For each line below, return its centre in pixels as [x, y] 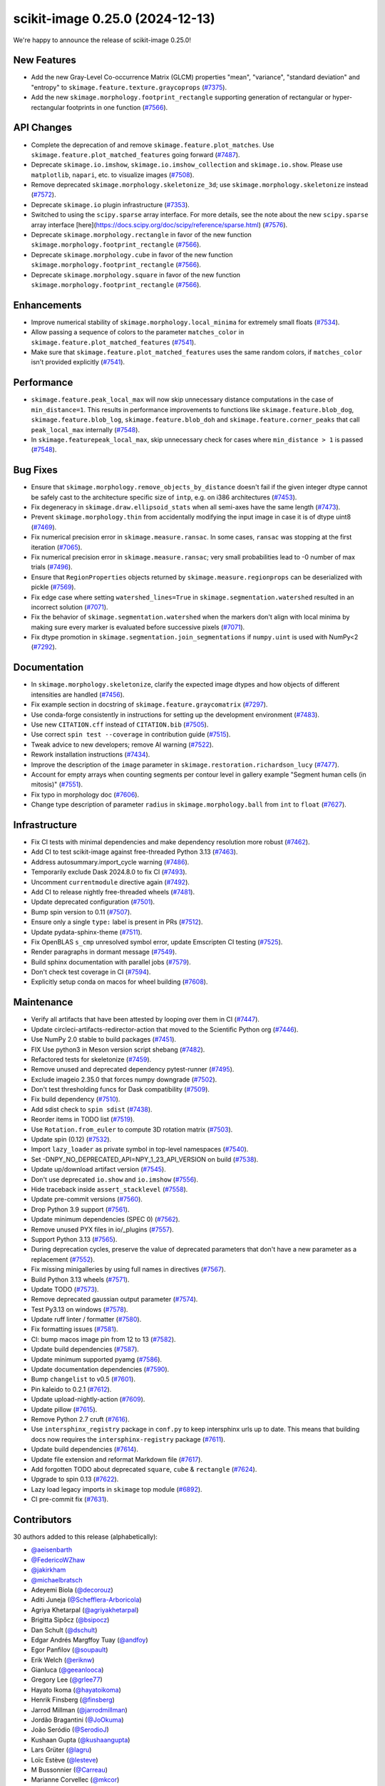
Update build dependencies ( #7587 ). [85, 1350]
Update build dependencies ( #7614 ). [84, 1450]
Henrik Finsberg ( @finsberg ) [73, 1700]
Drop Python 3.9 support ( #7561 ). [80, 1209]
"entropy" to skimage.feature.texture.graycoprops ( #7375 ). [129, 87]
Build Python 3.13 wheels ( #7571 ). [80, 1279]
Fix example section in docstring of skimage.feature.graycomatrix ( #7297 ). [149, 704]
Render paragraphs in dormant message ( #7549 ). [104, 952]
